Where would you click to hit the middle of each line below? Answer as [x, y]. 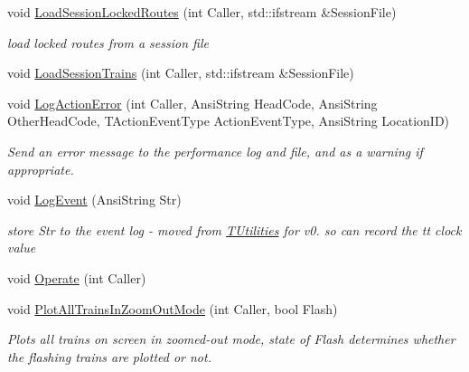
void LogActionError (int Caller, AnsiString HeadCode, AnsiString [192, 103]
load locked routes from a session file [108, 42]
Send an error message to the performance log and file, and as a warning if [215, 151]
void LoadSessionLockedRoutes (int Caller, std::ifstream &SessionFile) [202, 12]
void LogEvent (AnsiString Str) [94, 200]
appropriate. [41, 169]
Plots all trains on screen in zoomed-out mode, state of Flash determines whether [231, 339]
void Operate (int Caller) [77, 277]
